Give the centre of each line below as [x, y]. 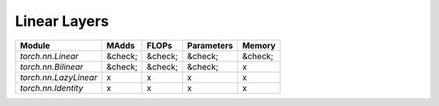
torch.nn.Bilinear [52, 66]
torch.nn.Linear [49, 56]
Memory [259, 45]
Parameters [210, 45]
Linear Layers [62, 21]
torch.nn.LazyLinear [59, 77]
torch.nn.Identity [52, 87]
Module [35, 45]
